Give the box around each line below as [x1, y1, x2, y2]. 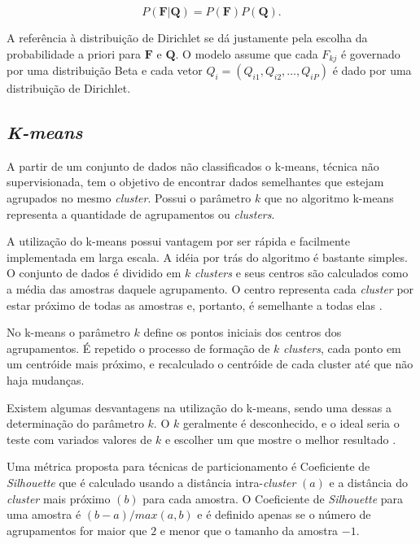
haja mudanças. [7, 371, 85, 388]
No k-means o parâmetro [7, 324, 130, 341]
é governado [340, 45, 400, 62]
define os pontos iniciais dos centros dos [143, 324, 342, 341]
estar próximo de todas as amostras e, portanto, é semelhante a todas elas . [7, 296, 383, 313]
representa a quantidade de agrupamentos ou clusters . [7, 205, 275, 222]
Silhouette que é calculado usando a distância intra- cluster [7, 473, 296, 490]
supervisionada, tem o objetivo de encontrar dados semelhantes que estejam [7, 173, 384, 190]
